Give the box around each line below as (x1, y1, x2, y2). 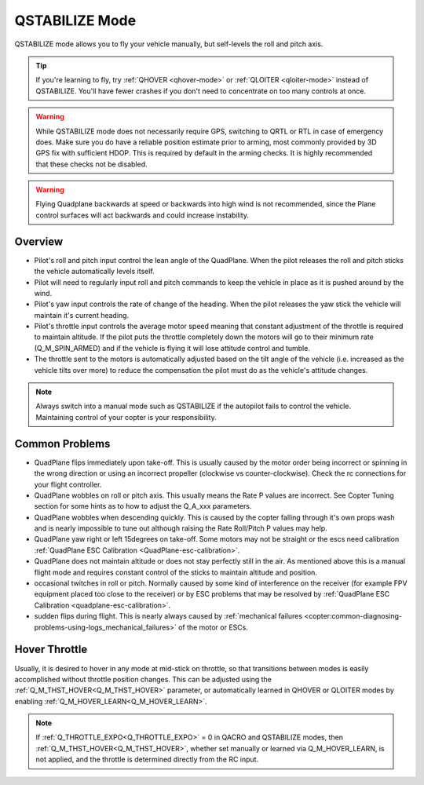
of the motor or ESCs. (177, 623, 249, 632)
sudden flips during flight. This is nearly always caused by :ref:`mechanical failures (34, 612, 302, 621)
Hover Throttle (14, 643, 88, 656)
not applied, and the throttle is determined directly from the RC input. (35, 754, 259, 765)
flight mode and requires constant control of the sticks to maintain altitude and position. (34, 568, 318, 577)
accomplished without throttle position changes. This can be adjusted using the (14, 674, 272, 684)
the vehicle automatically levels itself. (34, 267, 155, 276)
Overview (14, 235, 64, 248)
